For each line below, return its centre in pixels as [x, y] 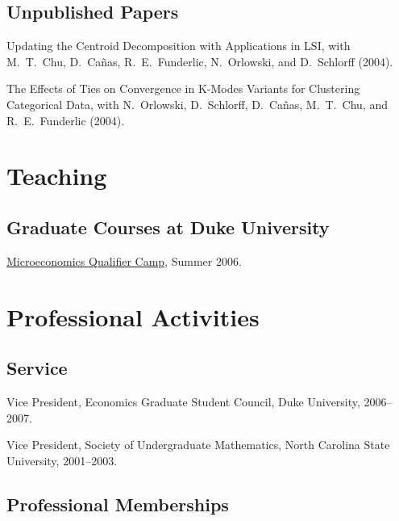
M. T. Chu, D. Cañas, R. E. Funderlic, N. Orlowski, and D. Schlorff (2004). [200, 61]
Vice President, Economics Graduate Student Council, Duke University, [183, 401]
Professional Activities [133, 316]
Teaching [57, 176]
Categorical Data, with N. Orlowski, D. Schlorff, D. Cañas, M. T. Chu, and [197, 104]
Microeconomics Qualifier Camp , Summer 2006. [124, 260]
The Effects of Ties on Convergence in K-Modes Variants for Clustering [183, 88]
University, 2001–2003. [62, 460]
